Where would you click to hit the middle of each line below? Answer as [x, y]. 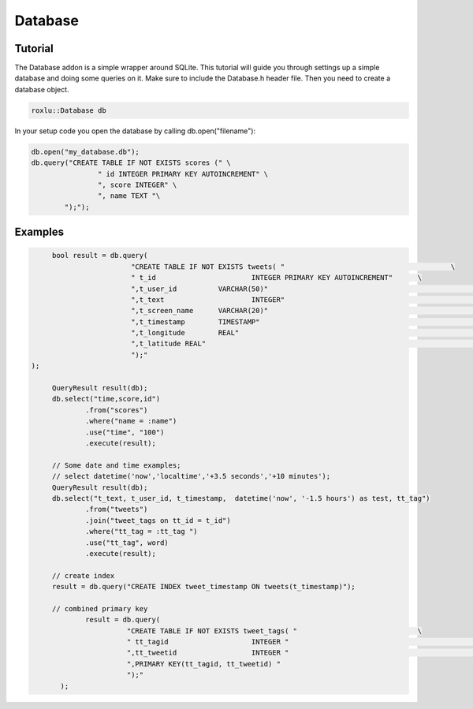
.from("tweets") [117, 509]
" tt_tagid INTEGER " [208, 642]
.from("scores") [117, 410]
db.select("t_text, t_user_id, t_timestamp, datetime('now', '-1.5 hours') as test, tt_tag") [241, 498]
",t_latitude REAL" [168, 344]
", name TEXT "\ [129, 196]
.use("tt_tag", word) [127, 543]
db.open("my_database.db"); [85, 151]
